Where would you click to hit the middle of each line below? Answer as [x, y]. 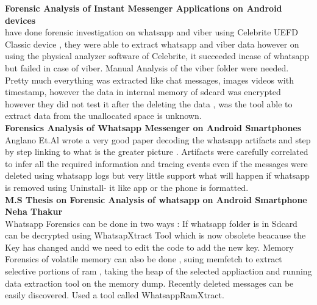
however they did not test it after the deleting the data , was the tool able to [149, 103]
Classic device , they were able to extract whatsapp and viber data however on [152, 44]
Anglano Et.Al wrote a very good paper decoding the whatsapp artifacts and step [158, 139]
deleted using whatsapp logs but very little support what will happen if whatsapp [157, 175]
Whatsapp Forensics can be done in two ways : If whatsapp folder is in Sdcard [151, 223]
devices [20, 20]
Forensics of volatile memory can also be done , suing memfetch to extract [144, 259]
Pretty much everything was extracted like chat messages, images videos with [149, 80]
